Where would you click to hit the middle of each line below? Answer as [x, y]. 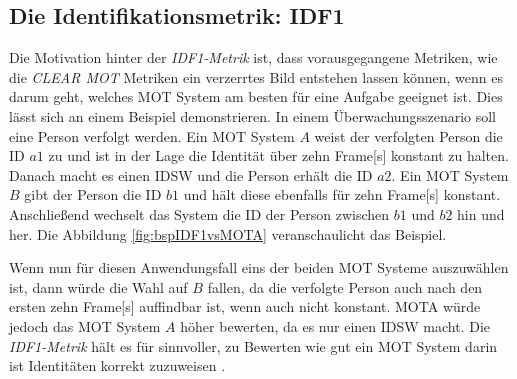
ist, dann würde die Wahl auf [98, 286]
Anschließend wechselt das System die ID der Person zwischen [199, 213]
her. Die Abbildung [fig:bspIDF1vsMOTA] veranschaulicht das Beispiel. [228, 233]
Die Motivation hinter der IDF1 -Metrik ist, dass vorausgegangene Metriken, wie [253, 57]
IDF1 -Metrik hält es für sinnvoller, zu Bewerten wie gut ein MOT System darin [253, 345]
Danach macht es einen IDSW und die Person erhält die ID [191, 174]
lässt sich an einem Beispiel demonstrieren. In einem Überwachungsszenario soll [253, 115]
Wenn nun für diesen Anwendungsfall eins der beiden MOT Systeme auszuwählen [259, 267]
